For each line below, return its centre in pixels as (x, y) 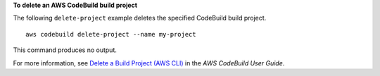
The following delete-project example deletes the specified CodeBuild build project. (140, 18)
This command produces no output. (65, 50)
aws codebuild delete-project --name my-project (111, 34)
